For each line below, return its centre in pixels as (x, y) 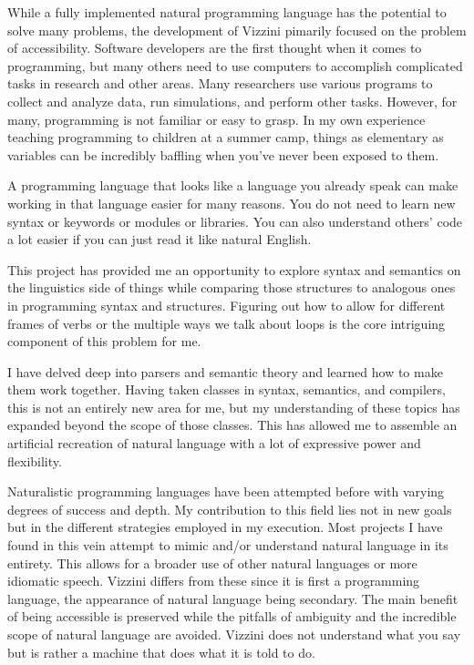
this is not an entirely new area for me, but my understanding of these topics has (234, 407)
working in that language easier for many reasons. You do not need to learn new (232, 203)
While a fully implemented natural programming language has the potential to (227, 12)
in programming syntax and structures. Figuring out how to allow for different (227, 305)
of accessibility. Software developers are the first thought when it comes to (215, 48)
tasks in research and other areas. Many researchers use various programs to (220, 83)
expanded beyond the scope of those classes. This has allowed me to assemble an (232, 425)
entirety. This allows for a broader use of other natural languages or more (212, 563)
